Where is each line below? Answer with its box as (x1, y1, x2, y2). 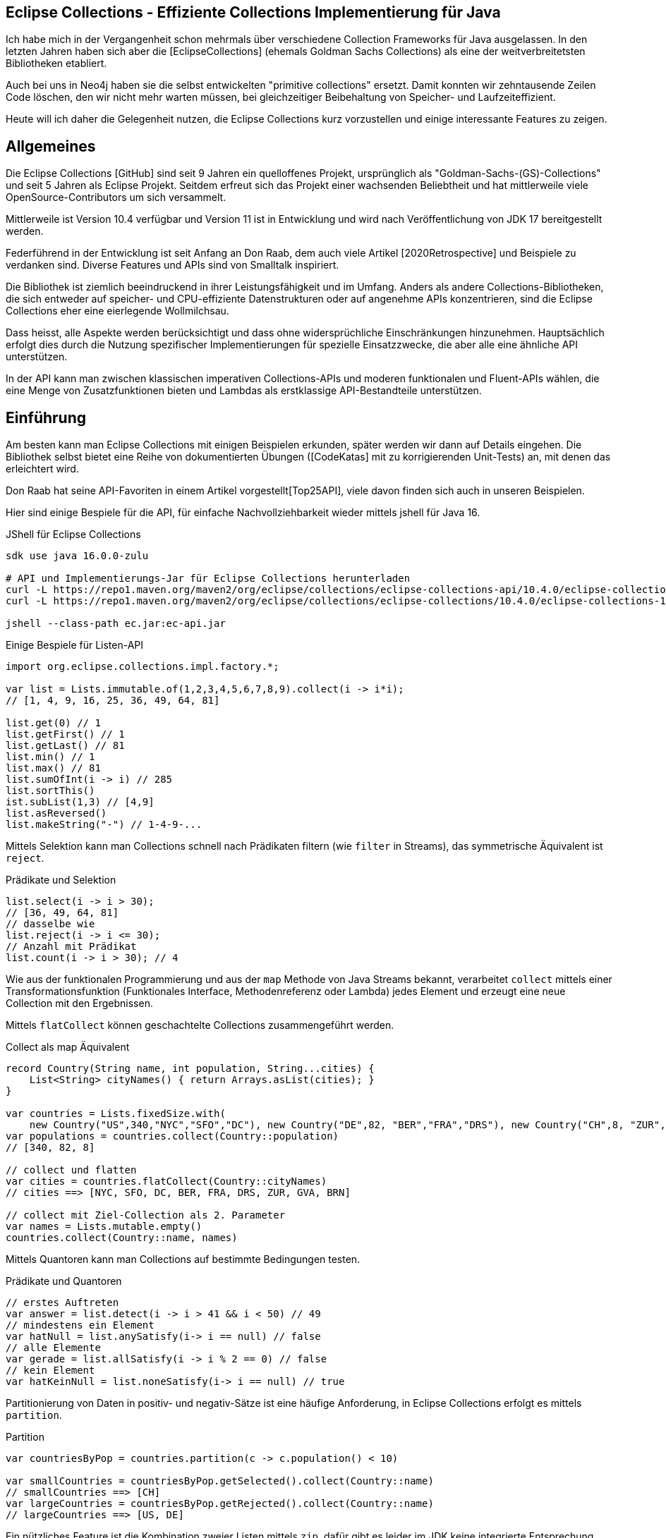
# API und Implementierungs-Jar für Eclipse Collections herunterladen (6, 573, 411, 585)
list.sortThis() (6, 785, 95, 797)
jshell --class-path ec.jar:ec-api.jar (6, 618, 226, 630)
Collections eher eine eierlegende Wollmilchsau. (6, 305, 229, 317)
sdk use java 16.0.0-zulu (6, 550, 149, 562)
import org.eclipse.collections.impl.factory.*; (6, 661, 279, 673)
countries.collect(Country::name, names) (6, 1232, 238, 1244)
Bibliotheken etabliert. (6, 57, 107, 70)
